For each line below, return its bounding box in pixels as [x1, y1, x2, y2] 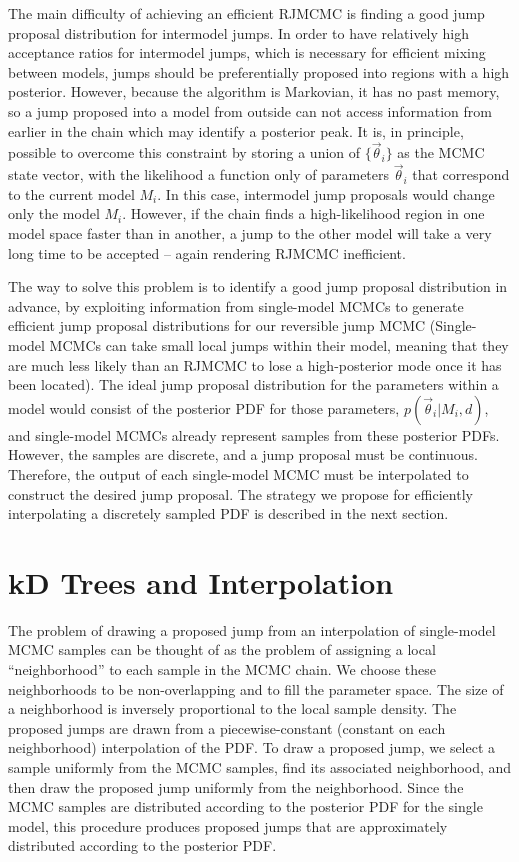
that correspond [412, 164, 510, 185]
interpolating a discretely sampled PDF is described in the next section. [8, 503, 449, 524]
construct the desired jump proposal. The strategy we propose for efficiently [8, 483, 473, 504]
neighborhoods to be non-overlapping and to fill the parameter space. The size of [8, 678, 504, 699]
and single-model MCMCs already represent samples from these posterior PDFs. [8, 424, 500, 445]
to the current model [8, 183, 135, 204]
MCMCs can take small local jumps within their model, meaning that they [49, 334, 509, 355]
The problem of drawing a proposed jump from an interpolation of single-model [8, 619, 496, 640]
